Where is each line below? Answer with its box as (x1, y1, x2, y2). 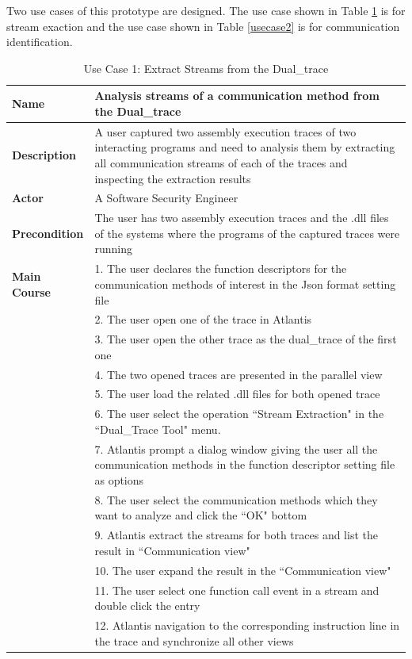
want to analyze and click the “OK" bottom (94, 507, 307, 523)
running (94, 240, 132, 257)
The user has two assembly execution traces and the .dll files (94, 209, 389, 226)
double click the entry (94, 597, 200, 614)
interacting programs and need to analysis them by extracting (94, 139, 395, 155)
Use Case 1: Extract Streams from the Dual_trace (83, 59, 329, 76)
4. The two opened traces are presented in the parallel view (94, 366, 383, 382)
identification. (6, 33, 73, 50)
